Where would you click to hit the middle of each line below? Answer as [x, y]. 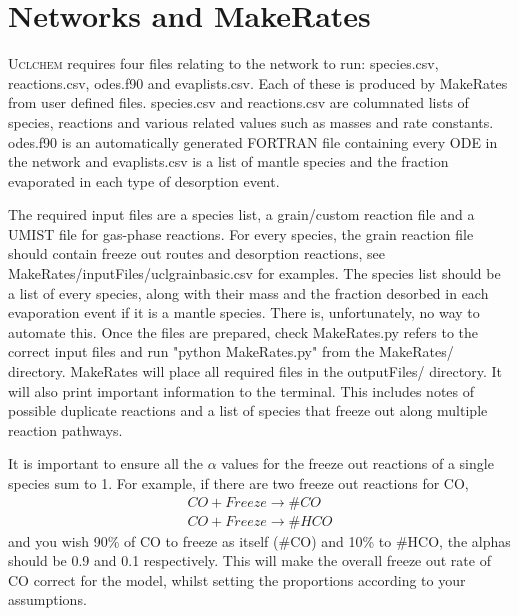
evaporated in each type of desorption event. [144, 180]
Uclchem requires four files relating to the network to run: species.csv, [223, 63]
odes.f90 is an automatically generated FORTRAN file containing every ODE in [253, 141]
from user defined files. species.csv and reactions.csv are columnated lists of [238, 102]
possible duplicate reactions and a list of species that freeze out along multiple [248, 410]
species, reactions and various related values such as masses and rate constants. [251, 121]
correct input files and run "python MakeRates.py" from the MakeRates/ [231, 351]
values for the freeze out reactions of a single [357, 463]
